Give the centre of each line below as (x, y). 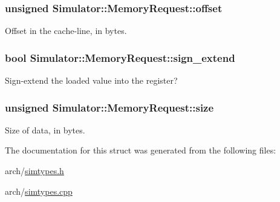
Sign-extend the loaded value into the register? (91, 80)
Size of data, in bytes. (45, 130)
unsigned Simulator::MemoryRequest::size (109, 107)
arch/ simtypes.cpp (39, 191)
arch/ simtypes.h (34, 171)
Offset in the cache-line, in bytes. (66, 31)
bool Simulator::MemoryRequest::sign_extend (120, 57)
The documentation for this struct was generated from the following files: (141, 150)
